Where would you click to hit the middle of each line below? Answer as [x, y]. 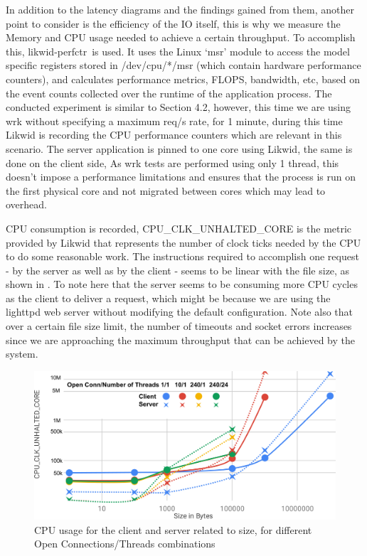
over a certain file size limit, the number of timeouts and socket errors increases [179, 326]
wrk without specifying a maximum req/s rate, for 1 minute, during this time [174, 121]
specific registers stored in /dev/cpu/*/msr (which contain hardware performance [183, 65]
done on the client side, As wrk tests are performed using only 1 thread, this [172, 162]
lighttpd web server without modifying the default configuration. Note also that [179, 312]
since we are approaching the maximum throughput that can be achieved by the [180, 340]
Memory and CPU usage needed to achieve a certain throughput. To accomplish [181, 37]
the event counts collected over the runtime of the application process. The [169, 93]
